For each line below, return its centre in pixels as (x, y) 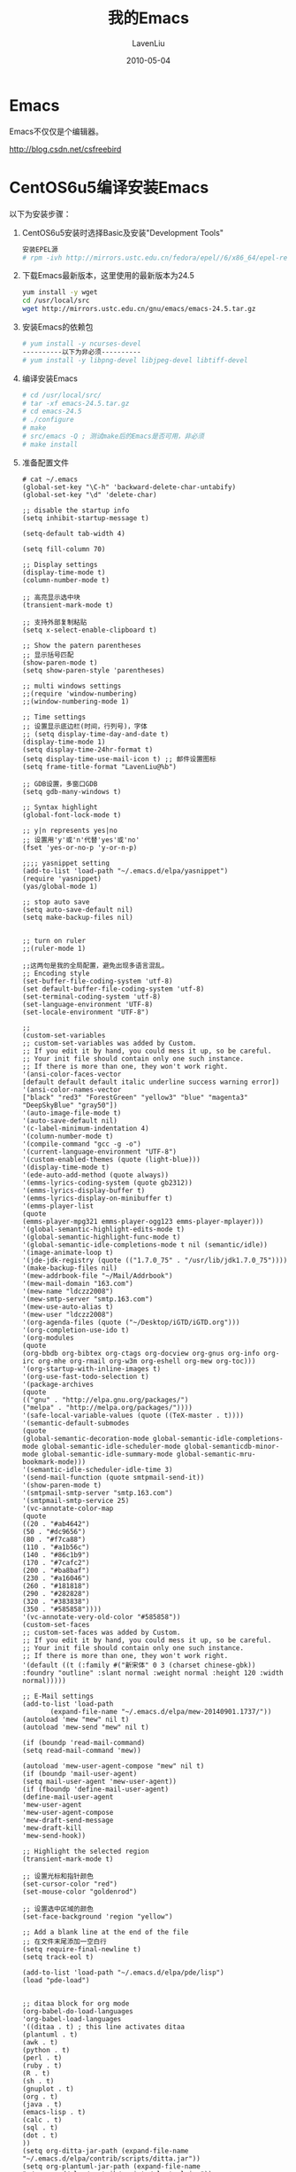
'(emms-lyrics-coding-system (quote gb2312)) (107, 1183)
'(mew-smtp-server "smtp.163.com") (87, 1299)
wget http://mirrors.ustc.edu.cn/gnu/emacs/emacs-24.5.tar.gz (139, 309)
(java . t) (42, 2104)
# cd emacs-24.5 (52, 412)
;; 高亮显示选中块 (51, 597)
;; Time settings (54, 717)
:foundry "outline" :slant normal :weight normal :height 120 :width (153, 1673)
